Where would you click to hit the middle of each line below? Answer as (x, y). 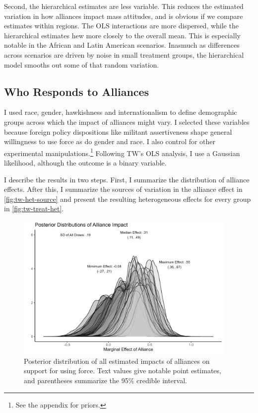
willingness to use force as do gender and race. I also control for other (110, 141)
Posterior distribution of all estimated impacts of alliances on (117, 361)
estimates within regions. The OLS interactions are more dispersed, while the (121, 26)
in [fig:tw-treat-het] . (34, 208)
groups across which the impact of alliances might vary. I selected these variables (127, 122)
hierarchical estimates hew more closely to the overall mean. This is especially (122, 35)
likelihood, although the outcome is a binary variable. (85, 162)
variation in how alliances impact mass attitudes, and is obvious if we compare (124, 16)
